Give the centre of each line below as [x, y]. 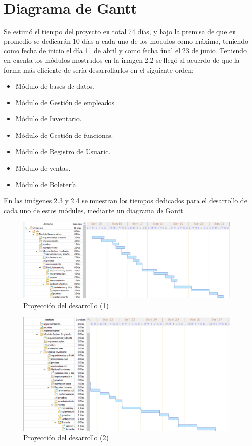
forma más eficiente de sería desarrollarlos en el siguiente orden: [99, 69]
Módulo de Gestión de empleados [65, 102]
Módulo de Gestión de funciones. [64, 135]
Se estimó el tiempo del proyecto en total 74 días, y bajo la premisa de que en [120, 31]
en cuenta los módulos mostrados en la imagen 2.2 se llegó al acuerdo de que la [122, 60]
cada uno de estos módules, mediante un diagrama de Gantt [94, 210]
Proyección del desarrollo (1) [66, 305]
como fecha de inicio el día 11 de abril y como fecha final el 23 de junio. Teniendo [125, 50]
